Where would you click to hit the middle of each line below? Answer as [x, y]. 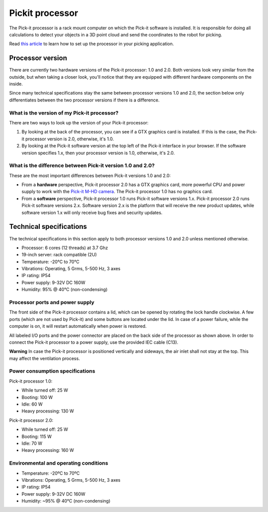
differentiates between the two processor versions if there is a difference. [84, 100]
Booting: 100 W [37, 397]
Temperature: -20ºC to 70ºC [51, 473]
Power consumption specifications [52, 371]
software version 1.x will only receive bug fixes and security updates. [92, 212]
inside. [16, 84]
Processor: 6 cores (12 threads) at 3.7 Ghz [65, 248]
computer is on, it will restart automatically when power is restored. [78, 326]
